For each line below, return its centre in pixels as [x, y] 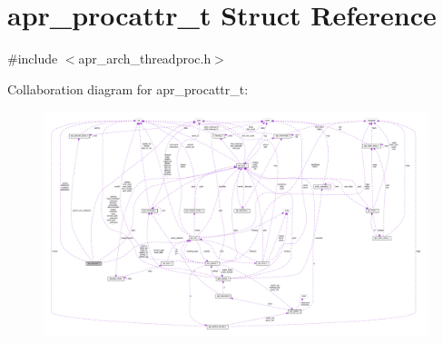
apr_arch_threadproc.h [145, 59]
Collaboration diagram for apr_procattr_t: [128, 88]
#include [33, 59]
